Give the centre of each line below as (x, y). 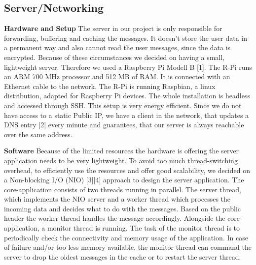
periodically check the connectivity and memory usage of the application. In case (126, 237)
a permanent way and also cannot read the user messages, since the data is (117, 47)
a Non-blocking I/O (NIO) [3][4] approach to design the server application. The (124, 180)
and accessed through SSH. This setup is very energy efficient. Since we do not (123, 105)
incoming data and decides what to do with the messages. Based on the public (123, 208)
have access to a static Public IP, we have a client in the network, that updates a (127, 115)
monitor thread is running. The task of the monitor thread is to (144, 228)
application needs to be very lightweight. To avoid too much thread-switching (121, 160)
